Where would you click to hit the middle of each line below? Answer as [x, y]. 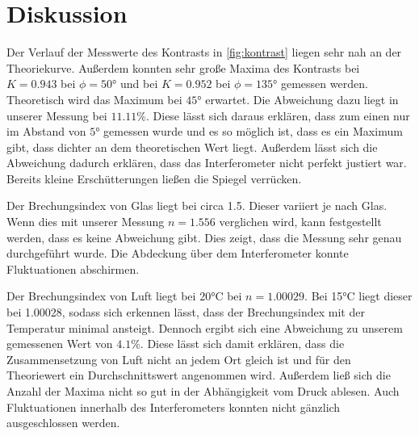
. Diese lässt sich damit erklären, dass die [242, 344]
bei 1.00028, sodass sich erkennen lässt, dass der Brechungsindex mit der [186, 312]
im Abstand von [46, 131]
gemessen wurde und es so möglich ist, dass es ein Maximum [253, 131]
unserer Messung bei [57, 115]
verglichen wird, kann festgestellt [300, 222]
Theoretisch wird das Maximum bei [94, 99]
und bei [139, 84]
